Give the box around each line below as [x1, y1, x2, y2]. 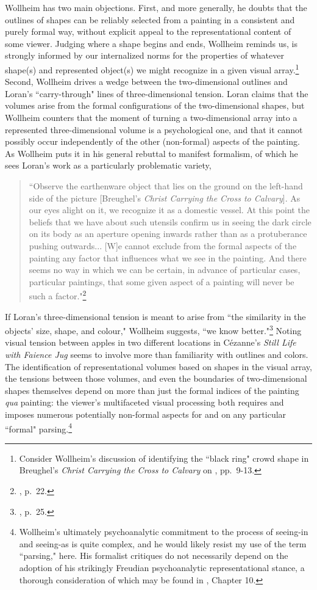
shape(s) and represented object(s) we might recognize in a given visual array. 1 [5, 61, 299, 76]
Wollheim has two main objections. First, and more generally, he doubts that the [5, 1, 307, 13]
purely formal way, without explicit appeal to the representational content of [5, 25, 291, 38]
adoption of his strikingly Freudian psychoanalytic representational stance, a [19, 561, 305, 574]
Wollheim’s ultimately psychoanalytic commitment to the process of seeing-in [19, 525, 308, 538]
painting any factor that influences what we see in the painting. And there [29, 251, 307, 264]
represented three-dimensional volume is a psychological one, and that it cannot [5, 123, 303, 136]
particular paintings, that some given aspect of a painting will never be [29, 275, 294, 288]
